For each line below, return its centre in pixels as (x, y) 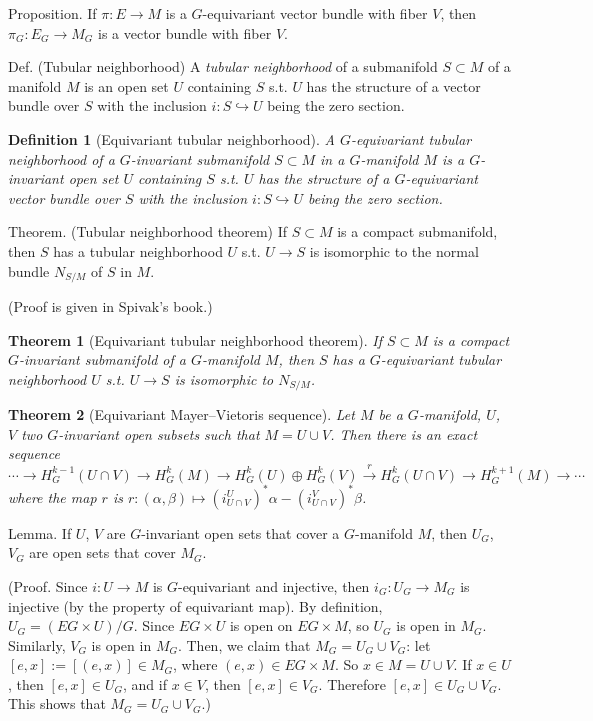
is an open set (126, 85)
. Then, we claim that (244, 644)
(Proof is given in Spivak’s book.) (110, 305)
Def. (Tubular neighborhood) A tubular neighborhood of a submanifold (223, 66)
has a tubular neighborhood (138, 250)
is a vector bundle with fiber (185, 32)
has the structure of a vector (393, 85)
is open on (261, 625)
